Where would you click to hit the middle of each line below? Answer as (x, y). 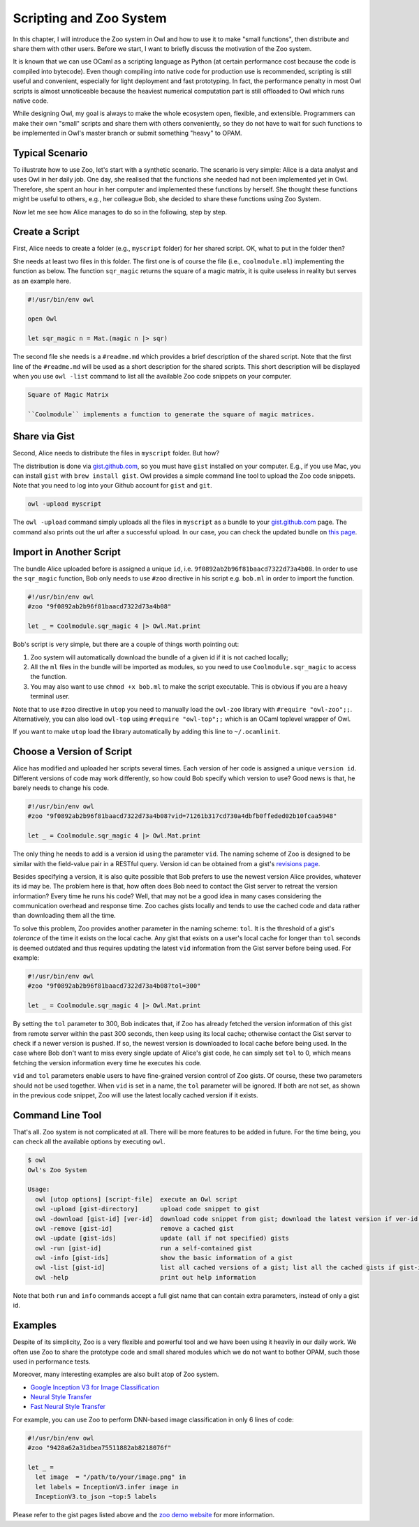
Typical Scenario (50, 153)
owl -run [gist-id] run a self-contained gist (144, 1248)
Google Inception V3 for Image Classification (95, 1387)
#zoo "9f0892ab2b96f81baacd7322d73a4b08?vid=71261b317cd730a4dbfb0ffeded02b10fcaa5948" (182, 816)
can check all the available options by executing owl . (89, 1141)
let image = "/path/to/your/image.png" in (111, 1477)
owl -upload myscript (65, 504)
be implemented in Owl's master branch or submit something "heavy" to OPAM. (127, 133)
